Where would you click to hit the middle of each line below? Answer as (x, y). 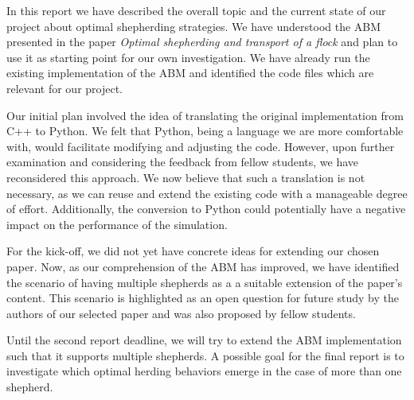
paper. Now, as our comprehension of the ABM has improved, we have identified (203, 266)
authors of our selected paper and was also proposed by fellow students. (181, 313)
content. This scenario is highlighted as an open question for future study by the (203, 298)
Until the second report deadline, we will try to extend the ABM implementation (204, 340)
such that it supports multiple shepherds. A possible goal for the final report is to (205, 355)
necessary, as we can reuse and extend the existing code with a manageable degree (207, 193)
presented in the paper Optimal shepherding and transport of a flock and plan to (202, 42)
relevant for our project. (65, 88)
